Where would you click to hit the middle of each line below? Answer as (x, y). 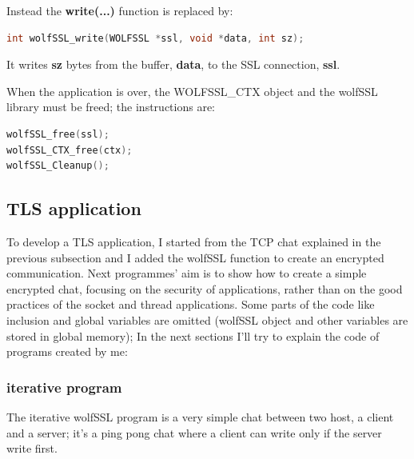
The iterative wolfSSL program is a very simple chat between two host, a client (200, 416)
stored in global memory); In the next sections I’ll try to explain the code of (193, 335)
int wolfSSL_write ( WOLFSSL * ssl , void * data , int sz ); (155, 38)
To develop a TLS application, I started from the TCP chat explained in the (194, 241)
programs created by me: (67, 351)
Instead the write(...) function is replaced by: (120, 10)
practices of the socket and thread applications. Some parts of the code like (191, 304)
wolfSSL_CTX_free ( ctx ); (70, 150)
